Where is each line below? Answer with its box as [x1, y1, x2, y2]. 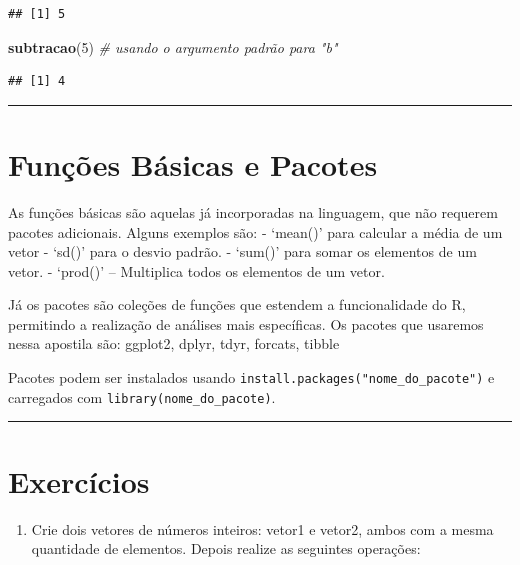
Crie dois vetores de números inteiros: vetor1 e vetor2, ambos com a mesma [31, 518, 494, 539]
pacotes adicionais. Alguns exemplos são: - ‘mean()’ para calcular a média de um [8, 221, 503, 242]
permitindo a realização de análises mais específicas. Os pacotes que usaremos [8, 313, 484, 334]
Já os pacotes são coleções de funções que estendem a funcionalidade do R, [8, 294, 466, 315]
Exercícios [8, 460, 150, 501]
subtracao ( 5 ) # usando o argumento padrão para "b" [8, 36, 338, 57]
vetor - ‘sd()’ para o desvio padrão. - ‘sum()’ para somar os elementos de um [8, 241, 477, 262]
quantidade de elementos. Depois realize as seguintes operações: [31, 538, 421, 559]
